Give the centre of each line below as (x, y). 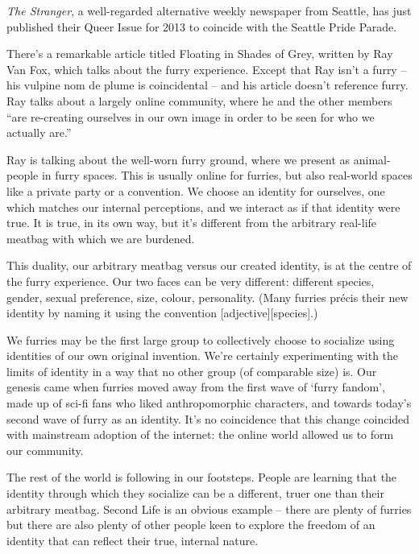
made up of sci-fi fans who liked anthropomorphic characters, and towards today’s (209, 403)
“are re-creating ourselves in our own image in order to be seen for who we (191, 116)
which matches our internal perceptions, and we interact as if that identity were (203, 207)
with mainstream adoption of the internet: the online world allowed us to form (200, 434)
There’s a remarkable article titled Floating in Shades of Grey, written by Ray (200, 54)
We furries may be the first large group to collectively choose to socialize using (201, 339)
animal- (372, 159)
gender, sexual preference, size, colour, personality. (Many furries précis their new (207, 297)
